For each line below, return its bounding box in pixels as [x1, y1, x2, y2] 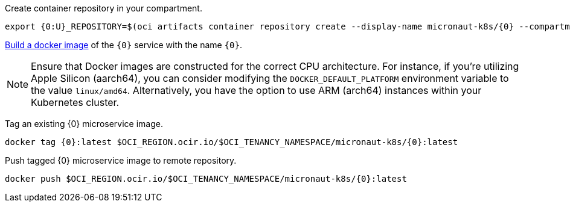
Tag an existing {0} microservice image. [5, 119, 163, 129]
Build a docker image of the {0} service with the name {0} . [5, 40, 242, 50]
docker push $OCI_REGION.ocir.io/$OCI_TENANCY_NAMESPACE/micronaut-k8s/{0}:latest [5, 174, 407, 184]
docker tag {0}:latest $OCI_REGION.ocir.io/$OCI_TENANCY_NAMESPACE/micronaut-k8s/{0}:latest [5, 137, 458, 147]
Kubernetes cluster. [31, 96, 120, 108]
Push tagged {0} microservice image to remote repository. [5, 155, 237, 165]
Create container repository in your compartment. [5, 3, 202, 13]
